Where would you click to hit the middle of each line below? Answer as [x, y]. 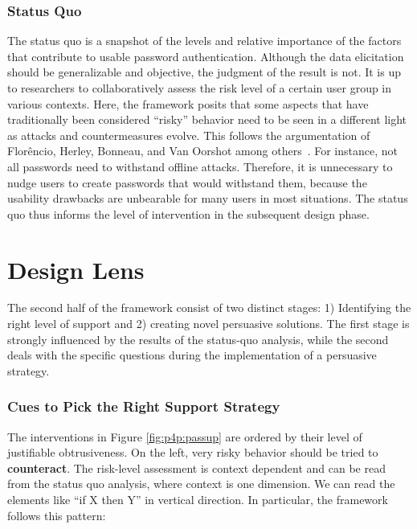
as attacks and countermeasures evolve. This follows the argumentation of [189, 135]
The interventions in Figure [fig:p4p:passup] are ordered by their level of [185, 436]
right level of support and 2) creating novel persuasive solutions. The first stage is [208, 324]
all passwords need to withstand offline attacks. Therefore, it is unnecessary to [200, 166]
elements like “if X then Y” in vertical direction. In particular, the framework [198, 500]
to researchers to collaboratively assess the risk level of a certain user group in [200, 88]
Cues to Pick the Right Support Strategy [144, 406]
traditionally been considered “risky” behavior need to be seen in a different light [207, 119]
